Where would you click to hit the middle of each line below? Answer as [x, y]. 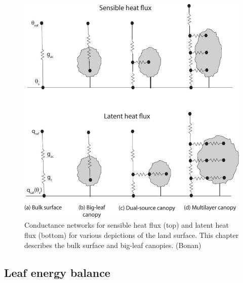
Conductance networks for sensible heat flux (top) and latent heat [127, 225]
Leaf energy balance [57, 272]
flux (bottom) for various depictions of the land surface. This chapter [132, 235]
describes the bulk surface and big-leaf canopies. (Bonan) [113, 245]
